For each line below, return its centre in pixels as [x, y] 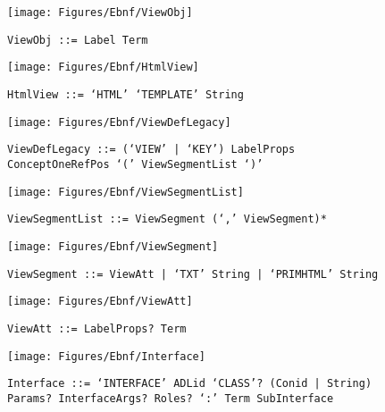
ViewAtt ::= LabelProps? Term [97, 328]
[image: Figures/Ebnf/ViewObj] [100, 13]
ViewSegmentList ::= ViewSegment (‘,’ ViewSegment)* [167, 219]
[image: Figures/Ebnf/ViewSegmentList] [126, 192]
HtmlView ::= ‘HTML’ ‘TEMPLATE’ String [126, 94]
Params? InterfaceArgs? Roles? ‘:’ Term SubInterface [171, 398]
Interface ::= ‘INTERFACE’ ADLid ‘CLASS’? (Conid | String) [190, 384]
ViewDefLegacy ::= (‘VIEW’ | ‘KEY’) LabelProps [151, 150]
